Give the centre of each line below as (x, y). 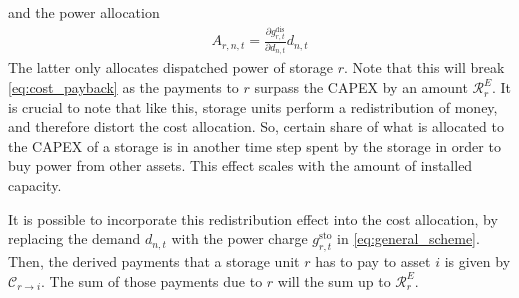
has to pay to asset (373, 261)
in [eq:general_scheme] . (408, 238)
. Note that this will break (424, 67)
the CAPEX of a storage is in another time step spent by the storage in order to (254, 145)
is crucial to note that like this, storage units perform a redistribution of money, (253, 106)
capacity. (35, 185)
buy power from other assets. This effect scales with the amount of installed (240, 165)
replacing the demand (74, 238)
